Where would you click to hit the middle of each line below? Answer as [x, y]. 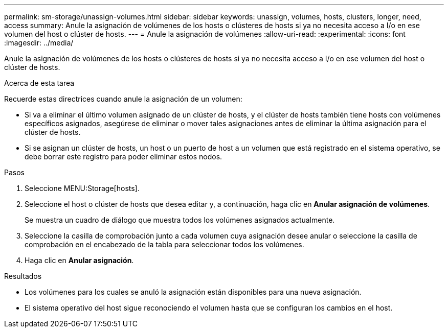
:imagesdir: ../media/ [39, 43]
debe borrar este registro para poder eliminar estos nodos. [124, 157]
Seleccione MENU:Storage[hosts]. [82, 188]
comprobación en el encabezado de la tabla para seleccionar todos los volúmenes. [164, 244]
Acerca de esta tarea [39, 83]
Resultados [23, 276]
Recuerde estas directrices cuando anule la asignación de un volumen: [123, 99]
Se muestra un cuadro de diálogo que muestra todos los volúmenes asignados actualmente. [180, 220]
